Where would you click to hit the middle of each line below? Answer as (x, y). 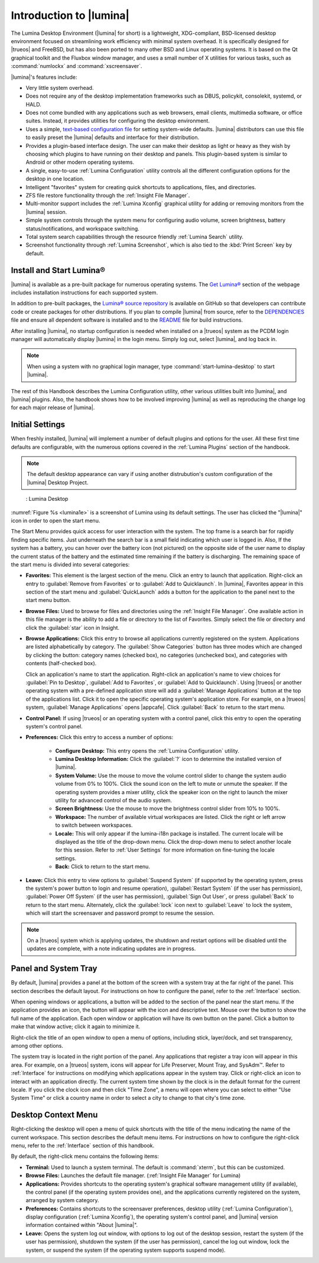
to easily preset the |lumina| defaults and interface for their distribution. (113, 137)
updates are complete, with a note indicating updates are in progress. (111, 948)
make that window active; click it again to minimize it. (76, 1026)
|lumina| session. (46, 212)
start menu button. (48, 600)
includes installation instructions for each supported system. (84, 292)
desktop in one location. (55, 179)
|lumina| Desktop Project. (58, 482)
